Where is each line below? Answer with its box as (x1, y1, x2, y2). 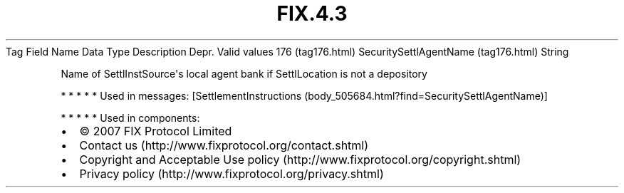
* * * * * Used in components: (61, 111, 200, 124)
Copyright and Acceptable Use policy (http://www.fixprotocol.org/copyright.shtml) (79, 152, 521, 167)
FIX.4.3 (276, 1, 348, 26)
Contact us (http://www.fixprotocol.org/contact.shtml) (79, 137, 369, 152)
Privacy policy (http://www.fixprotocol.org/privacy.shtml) (79, 166, 384, 181)
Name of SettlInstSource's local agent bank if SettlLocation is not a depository (61, 67, 427, 80)
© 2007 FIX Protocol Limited (79, 123, 232, 138)
